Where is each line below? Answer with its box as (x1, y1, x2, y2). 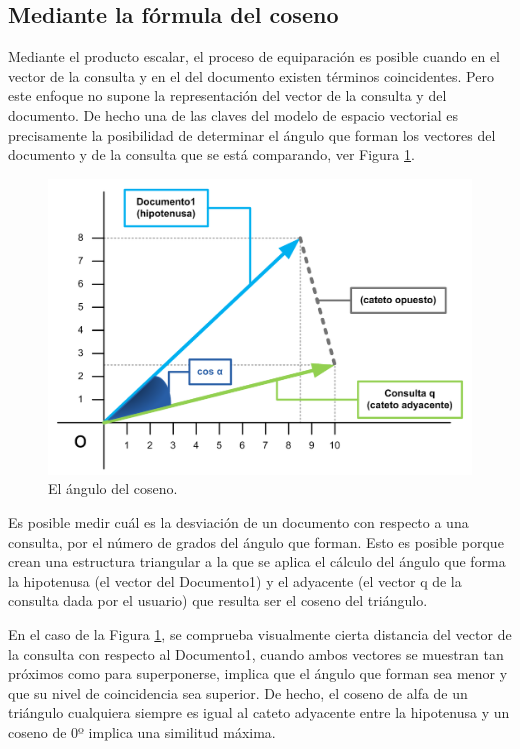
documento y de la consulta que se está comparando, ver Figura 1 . (8, 144, 415, 165)
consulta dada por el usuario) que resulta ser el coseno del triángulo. (8, 590, 428, 611)
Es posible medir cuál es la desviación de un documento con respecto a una (8, 512, 469, 532)
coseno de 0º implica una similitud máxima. (8, 721, 276, 742)
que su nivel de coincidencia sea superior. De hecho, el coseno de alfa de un (8, 682, 468, 703)
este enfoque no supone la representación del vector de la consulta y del (8, 85, 447, 106)
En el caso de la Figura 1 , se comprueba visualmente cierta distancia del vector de (8, 623, 512, 644)
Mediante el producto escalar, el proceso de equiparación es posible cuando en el (8, 46, 500, 67)
